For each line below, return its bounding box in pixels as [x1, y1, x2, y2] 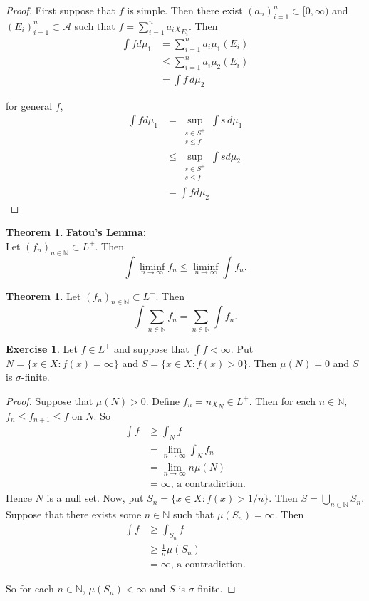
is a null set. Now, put [46, 490, 144, 505]
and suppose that [114, 341, 189, 356]
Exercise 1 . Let [6, 341, 78, 356]
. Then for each [249, 393, 316, 408]
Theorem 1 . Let [6, 288, 81, 303]
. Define [145, 393, 180, 408]
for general [6, 98, 53, 113]
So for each [6, 581, 54, 596]
